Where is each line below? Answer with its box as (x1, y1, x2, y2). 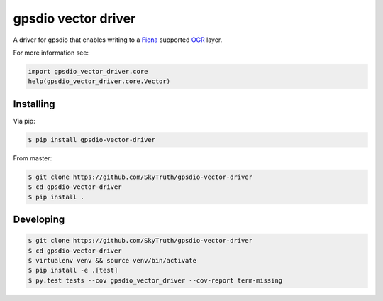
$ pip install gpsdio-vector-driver (28, 136, 156, 143)
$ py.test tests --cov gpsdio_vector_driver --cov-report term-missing (28, 276, 283, 284)
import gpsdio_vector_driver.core (28, 67, 148, 75)
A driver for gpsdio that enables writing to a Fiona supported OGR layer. (13, 35, 223, 44)
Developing (13, 213, 65, 225)
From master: (13, 153, 52, 163)
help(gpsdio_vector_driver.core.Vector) (28, 77, 170, 85)
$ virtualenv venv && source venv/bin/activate (28, 256, 196, 264)
